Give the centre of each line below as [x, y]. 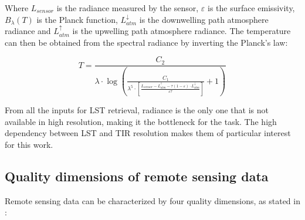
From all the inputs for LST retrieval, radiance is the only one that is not [137, 109]
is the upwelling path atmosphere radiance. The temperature [182, 31]
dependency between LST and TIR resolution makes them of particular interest [148, 133]
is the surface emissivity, [251, 8]
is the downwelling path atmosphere [204, 19]
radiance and [28, 31]
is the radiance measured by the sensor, [128, 8]
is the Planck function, [77, 19]
